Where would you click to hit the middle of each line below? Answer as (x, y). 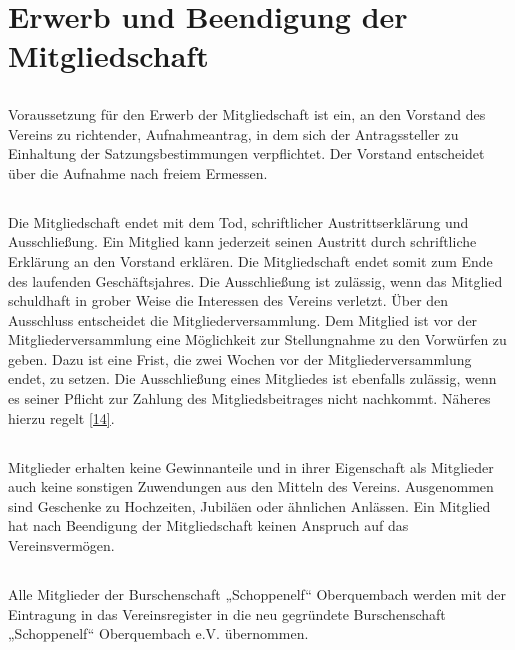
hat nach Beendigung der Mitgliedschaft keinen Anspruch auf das (208, 525)
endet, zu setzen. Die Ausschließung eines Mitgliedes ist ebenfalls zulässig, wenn (252, 378)
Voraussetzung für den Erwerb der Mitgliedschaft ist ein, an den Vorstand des (247, 113)
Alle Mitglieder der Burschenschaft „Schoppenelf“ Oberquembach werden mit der (257, 594)
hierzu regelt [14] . (61, 417)
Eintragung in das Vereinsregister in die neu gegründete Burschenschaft (227, 613)
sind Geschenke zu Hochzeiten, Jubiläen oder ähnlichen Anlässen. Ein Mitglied (249, 505)
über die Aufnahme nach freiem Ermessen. (138, 172)
